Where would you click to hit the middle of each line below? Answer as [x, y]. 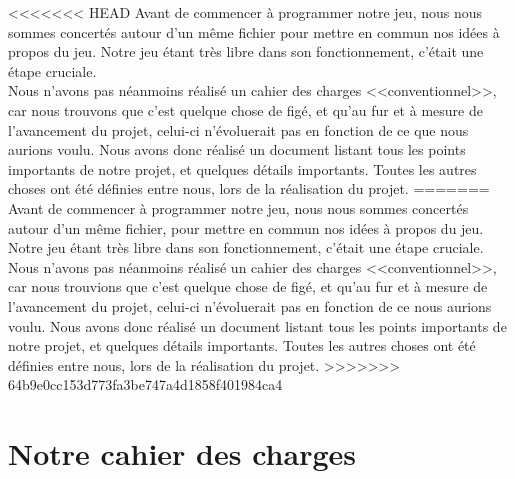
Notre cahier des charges [182, 453]
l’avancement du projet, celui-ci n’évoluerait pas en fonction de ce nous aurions [250, 305]
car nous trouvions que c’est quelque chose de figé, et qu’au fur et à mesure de [248, 286]
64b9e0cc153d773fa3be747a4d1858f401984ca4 [145, 384]
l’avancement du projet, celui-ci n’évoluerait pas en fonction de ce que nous [238, 129]
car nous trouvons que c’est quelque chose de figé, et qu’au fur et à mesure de [245, 109]
